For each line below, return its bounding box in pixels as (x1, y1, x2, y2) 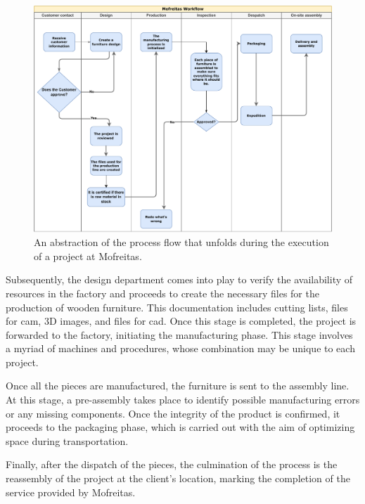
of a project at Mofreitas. (34, 248, 142, 263)
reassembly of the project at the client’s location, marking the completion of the (6, 471, 350, 486)
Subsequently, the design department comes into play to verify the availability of (6, 272, 353, 287)
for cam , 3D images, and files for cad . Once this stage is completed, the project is (6, 314, 357, 328)
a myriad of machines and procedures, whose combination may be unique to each (6, 341, 355, 356)
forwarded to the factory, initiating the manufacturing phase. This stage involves (6, 327, 353, 342)
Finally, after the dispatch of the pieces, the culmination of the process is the (6, 457, 338, 472)
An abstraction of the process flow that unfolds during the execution (34, 235, 329, 250)
